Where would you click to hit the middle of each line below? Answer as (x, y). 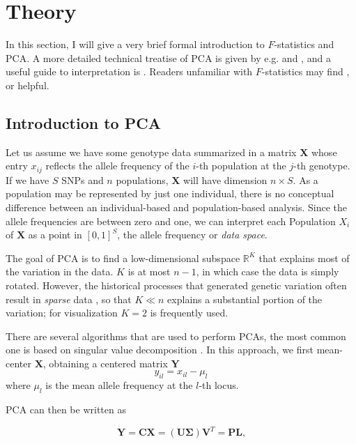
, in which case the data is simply (268, 271)
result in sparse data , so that (69, 299)
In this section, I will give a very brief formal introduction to (135, 44)
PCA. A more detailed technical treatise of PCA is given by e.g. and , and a (168, 58)
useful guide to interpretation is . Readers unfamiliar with (129, 71)
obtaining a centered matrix (108, 363)
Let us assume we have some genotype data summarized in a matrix (151, 152)
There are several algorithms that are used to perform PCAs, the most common (176, 336)
